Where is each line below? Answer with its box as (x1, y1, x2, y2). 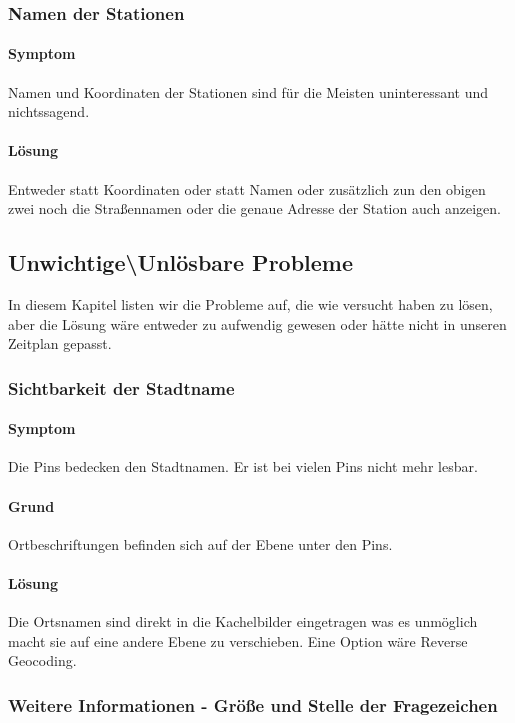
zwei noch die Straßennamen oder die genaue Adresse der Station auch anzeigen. (8, 198, 502, 219)
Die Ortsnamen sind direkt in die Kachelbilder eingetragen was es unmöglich (8, 611, 478, 632)
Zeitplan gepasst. (8, 333, 112, 354)
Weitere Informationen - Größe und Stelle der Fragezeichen (8, 692, 498, 717)
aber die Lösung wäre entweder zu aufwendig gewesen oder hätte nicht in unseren (8, 313, 507, 334)
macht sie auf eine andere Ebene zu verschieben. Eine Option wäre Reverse (8, 630, 468, 651)
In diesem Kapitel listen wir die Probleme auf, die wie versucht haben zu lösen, (8, 294, 493, 315)
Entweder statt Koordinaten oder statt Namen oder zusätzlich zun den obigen (8, 178, 486, 199)
